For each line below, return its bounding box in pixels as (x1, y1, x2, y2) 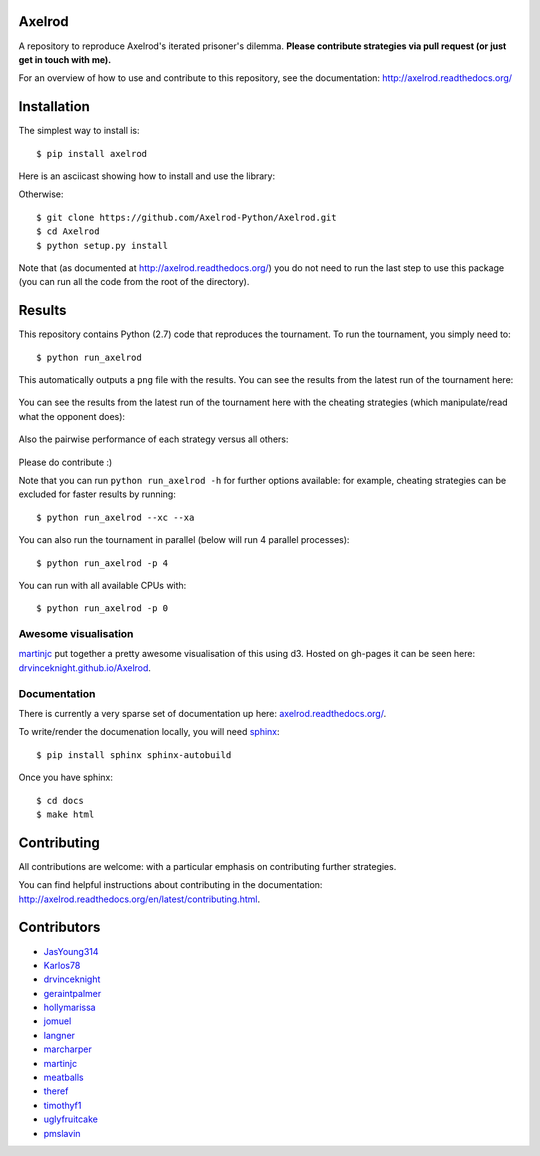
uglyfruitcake (43, 1113, 99, 1125)
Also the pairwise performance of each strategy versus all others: (18, 433, 289, 445)
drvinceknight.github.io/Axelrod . (18, 661, 152, 674)
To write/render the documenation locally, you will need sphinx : (18, 726, 280, 738)
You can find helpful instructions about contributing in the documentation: (18, 879, 323, 891)
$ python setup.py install (36, 240, 169, 251)
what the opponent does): (18, 410, 125, 422)
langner (43, 1029, 75, 1041)
